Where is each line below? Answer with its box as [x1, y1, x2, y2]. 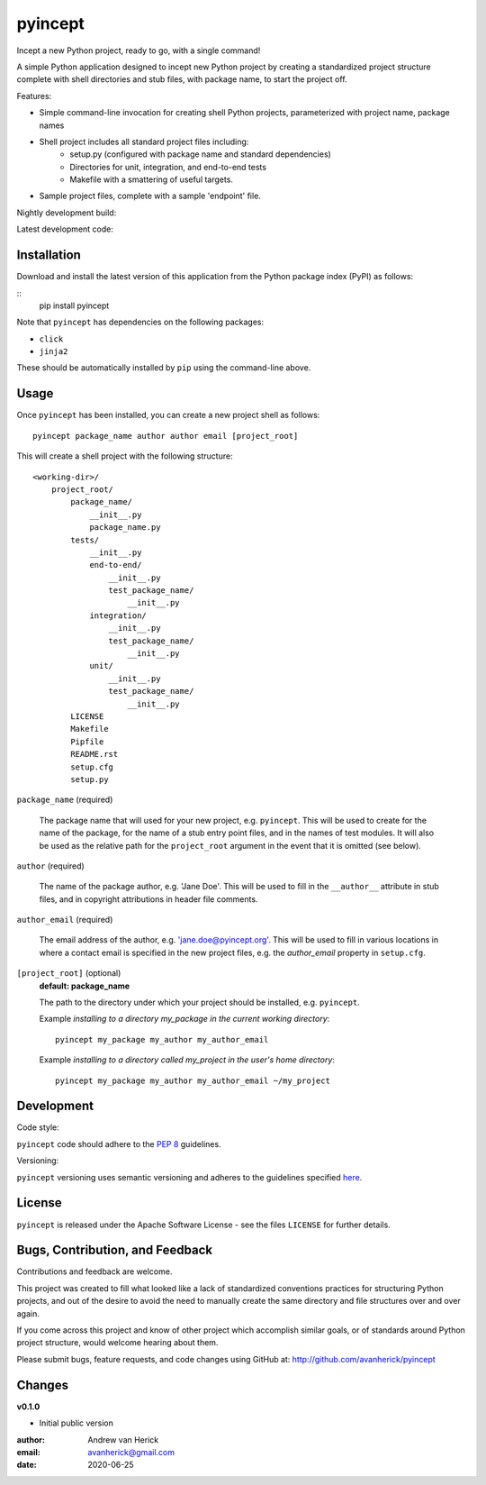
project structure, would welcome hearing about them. [16, 1337, 219, 1348]
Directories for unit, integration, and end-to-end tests [69, 161, 267, 172]
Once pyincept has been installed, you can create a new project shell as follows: [16, 410, 320, 421]
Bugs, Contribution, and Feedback [16, 1243, 213, 1258]
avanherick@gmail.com [87, 1446, 175, 1457]
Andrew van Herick [87, 1434, 159, 1445]
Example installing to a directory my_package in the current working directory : [39, 1014, 330, 1025]
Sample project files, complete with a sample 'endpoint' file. [39, 190, 261, 202]
